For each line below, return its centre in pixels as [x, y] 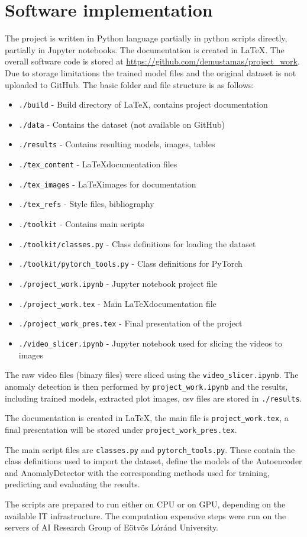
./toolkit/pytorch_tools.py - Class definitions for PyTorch [130, 263]
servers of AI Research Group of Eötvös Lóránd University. [112, 527]
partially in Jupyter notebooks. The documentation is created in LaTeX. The [145, 49]
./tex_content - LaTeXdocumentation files [98, 164]
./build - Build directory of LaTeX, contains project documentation [143, 104]
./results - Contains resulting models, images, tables [117, 144]
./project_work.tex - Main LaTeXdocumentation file [117, 303]
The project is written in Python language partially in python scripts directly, [146, 38]
